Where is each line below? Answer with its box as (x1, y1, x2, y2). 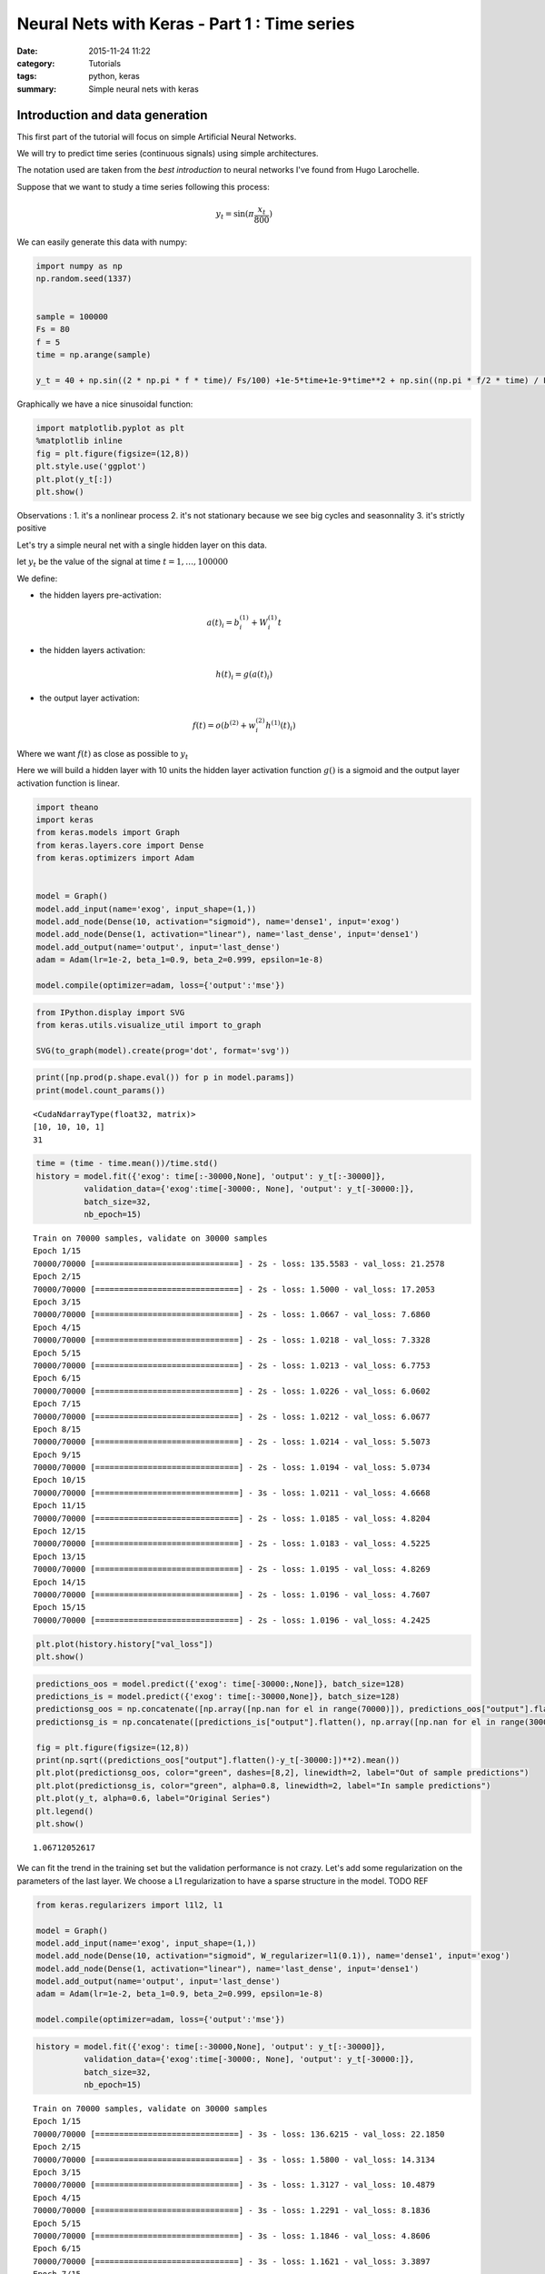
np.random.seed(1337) (35, 273, 133, 284)
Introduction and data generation (16, 107, 208, 123)
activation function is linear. (16, 778, 120, 789)
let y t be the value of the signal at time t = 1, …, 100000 (16, 556, 229, 568)
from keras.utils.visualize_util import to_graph (35, 1020, 262, 1030)
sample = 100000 (35, 312, 109, 322)
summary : (16, 83, 57, 95)
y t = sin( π (215, 209, 254, 222)
